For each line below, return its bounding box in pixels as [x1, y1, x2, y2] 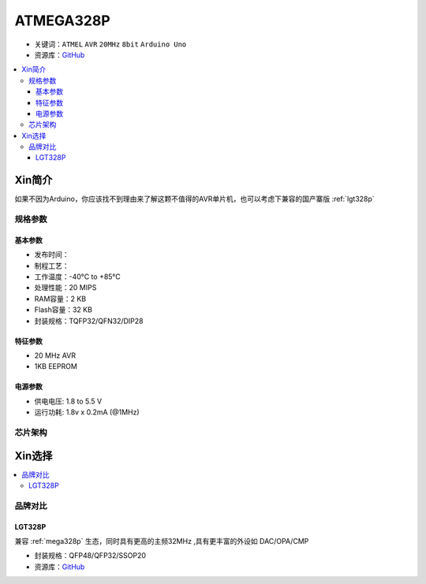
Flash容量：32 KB [34, 305, 92, 314]
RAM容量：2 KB [34, 294, 87, 303]
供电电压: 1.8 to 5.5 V [34, 396, 103, 406]
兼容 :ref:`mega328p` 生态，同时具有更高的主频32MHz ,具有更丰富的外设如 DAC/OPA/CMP [14, 537, 309, 546]
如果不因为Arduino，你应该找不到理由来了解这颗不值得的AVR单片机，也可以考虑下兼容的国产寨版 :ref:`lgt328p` [14, 194, 375, 204]
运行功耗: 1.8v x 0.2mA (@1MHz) [34, 407, 140, 417]
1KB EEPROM [34, 362, 78, 371]
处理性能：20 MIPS [34, 283, 97, 292]
